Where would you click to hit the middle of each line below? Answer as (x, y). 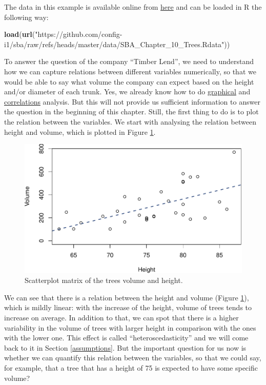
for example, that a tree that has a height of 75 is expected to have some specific (131, 367)
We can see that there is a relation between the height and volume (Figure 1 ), (127, 297)
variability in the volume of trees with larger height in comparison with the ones (130, 327)
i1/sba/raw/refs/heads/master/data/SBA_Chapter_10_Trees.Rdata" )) (117, 44)
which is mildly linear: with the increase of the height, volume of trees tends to (128, 307)
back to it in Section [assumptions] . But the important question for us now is (125, 347)
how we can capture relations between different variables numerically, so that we (130, 71)
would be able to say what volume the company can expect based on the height (129, 81)
